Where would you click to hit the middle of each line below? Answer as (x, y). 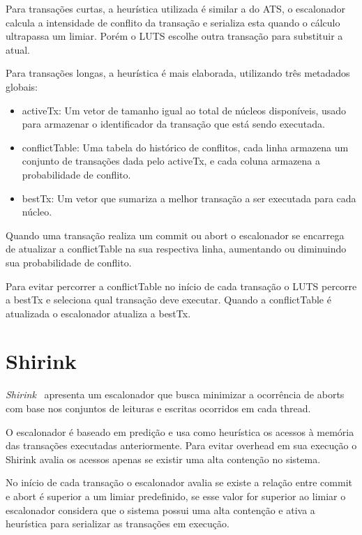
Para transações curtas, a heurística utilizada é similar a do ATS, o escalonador (175, 8)
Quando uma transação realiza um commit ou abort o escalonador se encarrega (175, 235)
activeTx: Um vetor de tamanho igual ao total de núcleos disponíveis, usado (184, 110)
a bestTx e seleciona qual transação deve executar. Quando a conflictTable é (168, 300)
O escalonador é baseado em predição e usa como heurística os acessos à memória (180, 431)
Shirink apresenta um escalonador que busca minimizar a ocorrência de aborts (175, 394)
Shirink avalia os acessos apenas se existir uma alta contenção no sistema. (163, 459)
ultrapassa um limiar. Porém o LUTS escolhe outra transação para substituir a (174, 36)
